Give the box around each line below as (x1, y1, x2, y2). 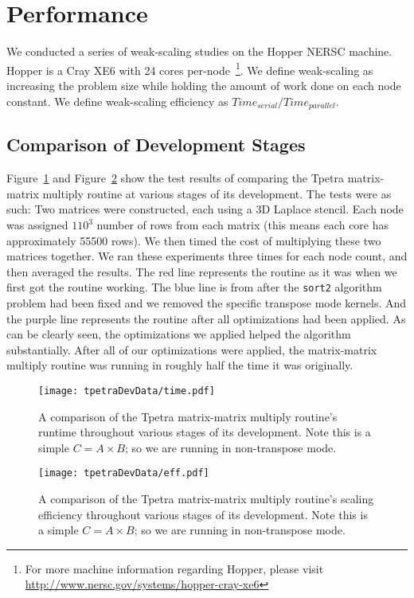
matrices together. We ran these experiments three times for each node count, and (6, 248, 408, 264)
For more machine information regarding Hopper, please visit (25, 560, 324, 577)
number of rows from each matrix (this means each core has (96, 217, 389, 233)
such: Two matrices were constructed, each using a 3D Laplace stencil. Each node (6, 201, 404, 217)
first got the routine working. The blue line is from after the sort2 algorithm (6, 279, 382, 295)
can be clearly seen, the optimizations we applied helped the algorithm (6, 326, 351, 342)
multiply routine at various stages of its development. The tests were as (42, 185, 392, 201)
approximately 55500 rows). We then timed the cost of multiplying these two (6, 232, 381, 248)
